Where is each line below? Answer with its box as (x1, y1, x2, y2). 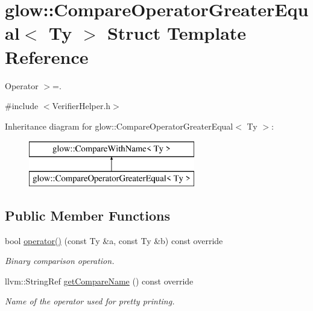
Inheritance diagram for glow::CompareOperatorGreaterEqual (5, 119, 233, 132)
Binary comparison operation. (5, 254, 115, 267)
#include (5, 99, 39, 112)
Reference (5, 44, 89, 69)
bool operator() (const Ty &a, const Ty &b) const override (5, 234, 223, 247)
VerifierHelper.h (52, 99, 111, 112)
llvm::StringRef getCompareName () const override (5, 274, 194, 287)
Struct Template (107, 20, 247, 45)
